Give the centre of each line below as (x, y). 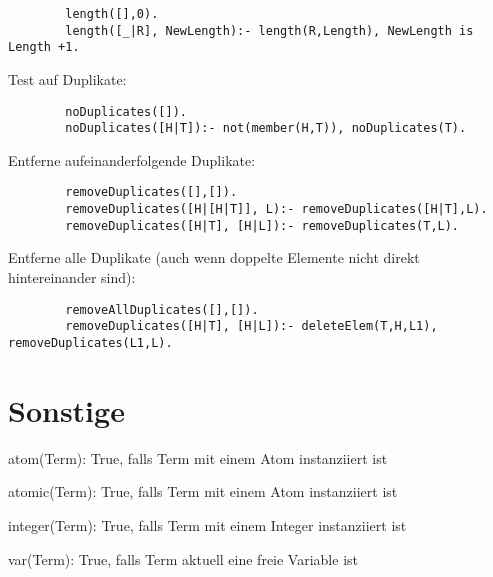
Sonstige (66, 409)
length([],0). (112, 14)
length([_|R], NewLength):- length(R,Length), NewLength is (269, 30)
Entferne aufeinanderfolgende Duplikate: (132, 159)
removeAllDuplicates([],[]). (162, 309)
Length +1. (44, 47)
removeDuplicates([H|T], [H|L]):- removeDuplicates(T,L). (262, 225)
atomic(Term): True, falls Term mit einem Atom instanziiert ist (203, 491)
